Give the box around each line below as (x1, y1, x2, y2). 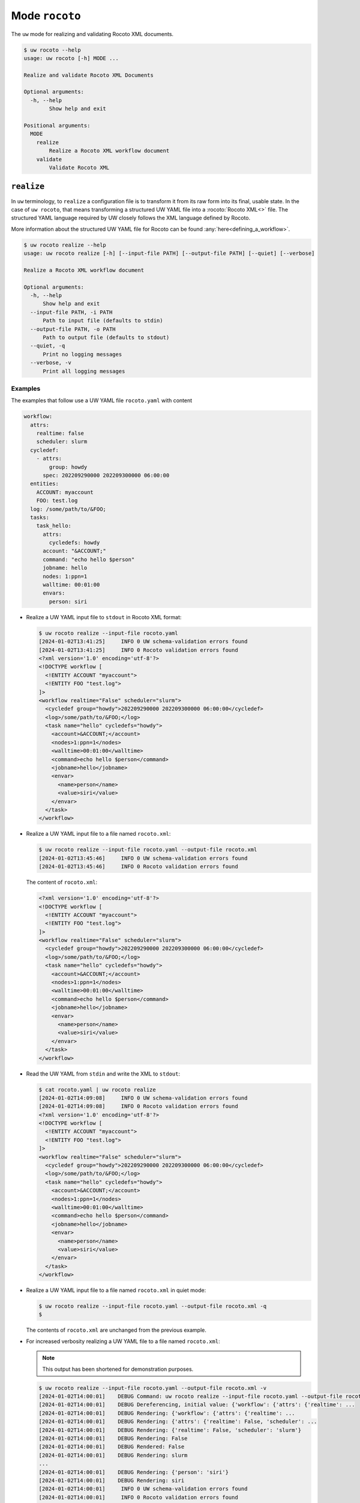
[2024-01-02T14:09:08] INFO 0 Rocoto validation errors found (38, 1103, 238, 1110)
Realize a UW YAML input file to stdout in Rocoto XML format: (26, 613, 182, 620)
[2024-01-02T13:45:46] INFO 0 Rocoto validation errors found (38, 863, 238, 870)
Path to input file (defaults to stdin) (43, 317, 163, 324)
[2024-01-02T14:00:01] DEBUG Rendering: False (38, 1434, 188, 1442)
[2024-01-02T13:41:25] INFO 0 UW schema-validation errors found (38, 638, 248, 645)
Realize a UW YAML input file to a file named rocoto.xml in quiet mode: (26, 1287, 206, 1294)
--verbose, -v (30, 360, 72, 366)
